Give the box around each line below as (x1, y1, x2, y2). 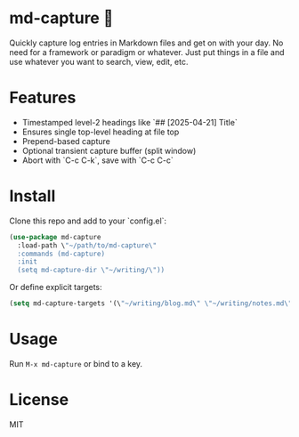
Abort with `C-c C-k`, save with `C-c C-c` (21, 155, 174, 166)
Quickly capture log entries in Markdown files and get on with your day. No (9, 37, 284, 48)
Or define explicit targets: (9, 282, 102, 293)
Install (9, 186, 56, 206)
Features (9, 88, 77, 108)
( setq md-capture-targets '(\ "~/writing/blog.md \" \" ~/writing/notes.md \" (9, 299, 293, 308)
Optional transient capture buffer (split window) (21, 145, 197, 156)
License (9, 390, 69, 410)
